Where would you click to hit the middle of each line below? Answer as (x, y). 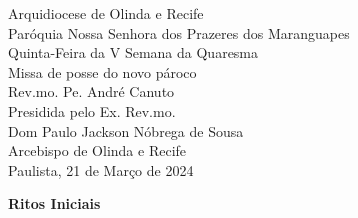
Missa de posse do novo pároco (102, 71)
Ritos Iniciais (54, 203)
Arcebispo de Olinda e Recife (97, 150)
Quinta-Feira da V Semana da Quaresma (133, 52)
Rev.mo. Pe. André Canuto (91, 91)
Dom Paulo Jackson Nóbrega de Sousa (126, 130)
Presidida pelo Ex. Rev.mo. (92, 110)
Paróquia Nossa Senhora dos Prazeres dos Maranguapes (179, 32)
